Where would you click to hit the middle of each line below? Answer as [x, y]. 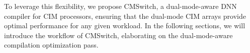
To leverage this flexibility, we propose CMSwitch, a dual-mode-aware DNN [120, 6]
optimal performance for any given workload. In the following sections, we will [125, 26]
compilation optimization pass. [51, 45]
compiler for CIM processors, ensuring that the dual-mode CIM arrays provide [125, 16]
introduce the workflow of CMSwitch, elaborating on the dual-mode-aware [118, 35]
